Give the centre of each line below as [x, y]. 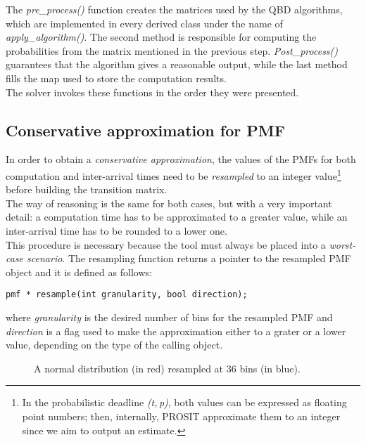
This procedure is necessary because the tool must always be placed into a [166, 244]
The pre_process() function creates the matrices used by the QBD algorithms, [174, 9]
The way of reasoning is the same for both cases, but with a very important [169, 203]
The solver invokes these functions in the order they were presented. [152, 92]
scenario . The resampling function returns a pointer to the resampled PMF [189, 258]
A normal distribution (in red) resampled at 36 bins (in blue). [167, 368]
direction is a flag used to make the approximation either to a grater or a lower [176, 331]
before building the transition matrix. [87, 189]
